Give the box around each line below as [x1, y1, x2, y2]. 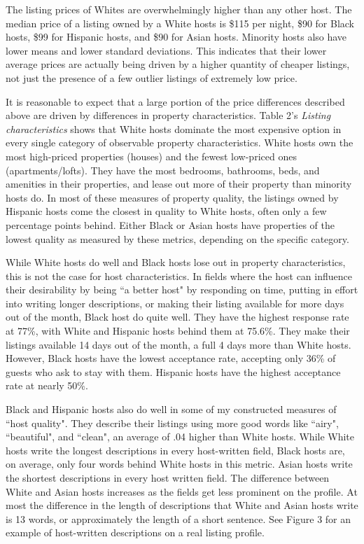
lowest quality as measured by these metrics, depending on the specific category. [6, 231, 349, 246]
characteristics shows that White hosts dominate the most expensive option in [6, 121, 342, 136]
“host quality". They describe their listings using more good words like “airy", [6, 415, 339, 430]
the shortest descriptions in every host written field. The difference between [6, 470, 330, 484]
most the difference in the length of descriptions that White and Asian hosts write [6, 498, 358, 512]
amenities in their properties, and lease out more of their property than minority [6, 176, 352, 191]
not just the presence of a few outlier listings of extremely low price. [6, 70, 297, 85]
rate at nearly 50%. [6, 378, 88, 393]
